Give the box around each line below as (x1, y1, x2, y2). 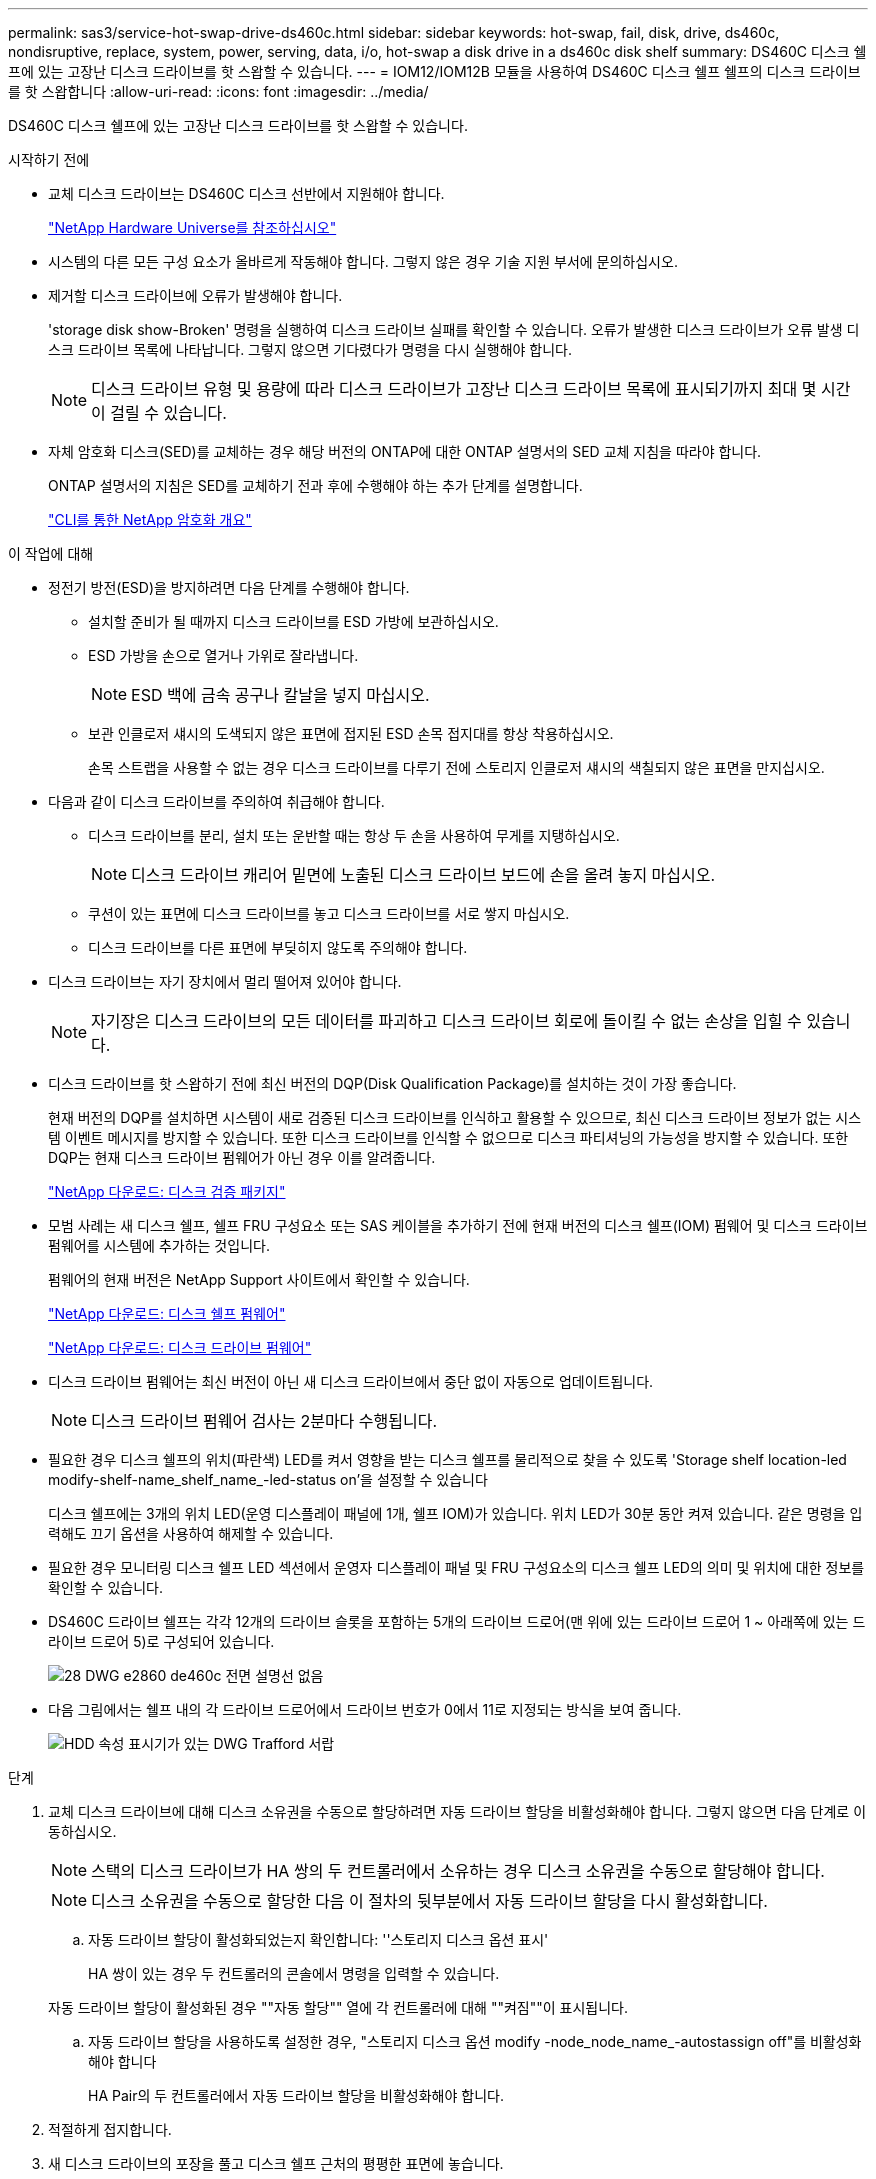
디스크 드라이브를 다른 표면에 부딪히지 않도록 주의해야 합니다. (88, 939, 468, 956)
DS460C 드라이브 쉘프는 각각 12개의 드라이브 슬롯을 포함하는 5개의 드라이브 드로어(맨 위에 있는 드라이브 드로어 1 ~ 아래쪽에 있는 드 (48, 1613, 866, 1630)
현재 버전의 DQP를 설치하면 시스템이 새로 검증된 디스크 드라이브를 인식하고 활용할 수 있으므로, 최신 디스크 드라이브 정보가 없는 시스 (48, 1109, 862, 1126)
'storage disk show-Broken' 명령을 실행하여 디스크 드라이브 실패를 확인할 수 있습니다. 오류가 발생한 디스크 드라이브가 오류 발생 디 (48, 321, 860, 338)
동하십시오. (48, 1823, 117, 1840)
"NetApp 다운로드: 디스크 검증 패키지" (48, 1183, 286, 1200)
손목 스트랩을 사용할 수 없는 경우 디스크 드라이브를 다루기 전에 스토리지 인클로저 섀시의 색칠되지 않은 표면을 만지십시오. (88, 759, 825, 776)
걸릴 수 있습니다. (110, 403, 227, 423)
